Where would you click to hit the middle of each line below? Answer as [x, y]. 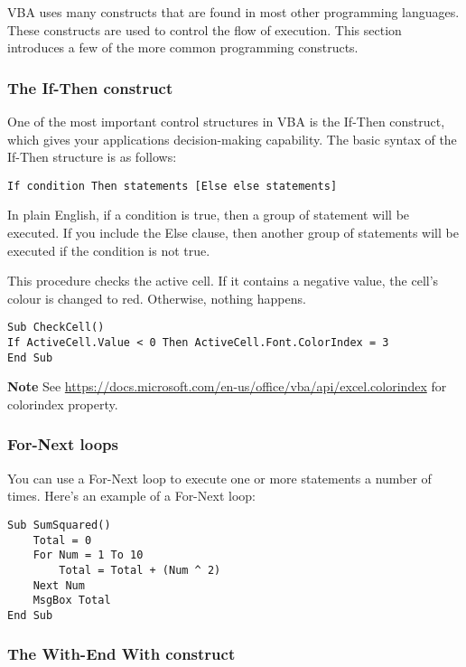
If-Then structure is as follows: [92, 157]
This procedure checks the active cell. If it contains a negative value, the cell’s [223, 281]
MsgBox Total [72, 601]
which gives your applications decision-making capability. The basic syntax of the [232, 139]
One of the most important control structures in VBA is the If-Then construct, [226, 121]
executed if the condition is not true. [109, 250]
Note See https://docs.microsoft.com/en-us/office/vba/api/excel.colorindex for [227, 386]
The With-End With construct [121, 654]
